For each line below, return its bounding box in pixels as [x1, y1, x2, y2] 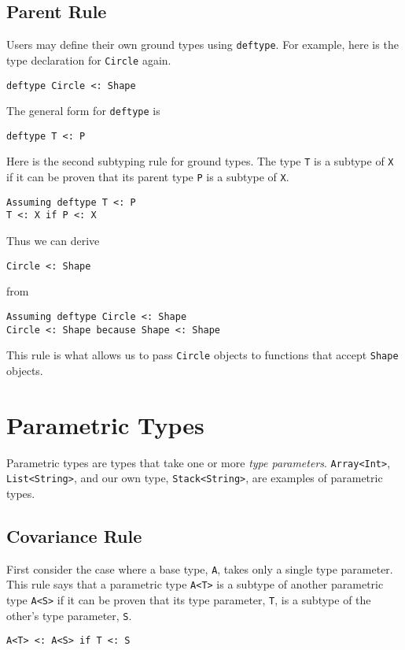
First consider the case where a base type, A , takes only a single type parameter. [6, 560, 393, 577]
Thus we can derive [6, 232, 100, 249]
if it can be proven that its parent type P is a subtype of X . [6, 169, 289, 185]
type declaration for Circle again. [6, 51, 171, 68]
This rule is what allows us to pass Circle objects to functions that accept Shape [6, 347, 399, 363]
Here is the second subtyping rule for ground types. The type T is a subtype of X [6, 153, 394, 169]
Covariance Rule [6, 523, 142, 548]
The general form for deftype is [6, 102, 160, 119]
